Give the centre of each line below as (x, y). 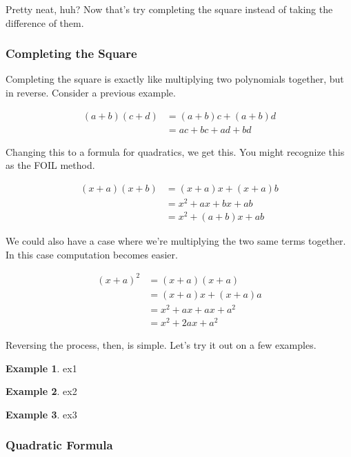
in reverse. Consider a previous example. (91, 92)
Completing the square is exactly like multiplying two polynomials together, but (175, 79)
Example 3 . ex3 (41, 414)
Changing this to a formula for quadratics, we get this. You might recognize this (175, 151)
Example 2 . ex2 (41, 391)
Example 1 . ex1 (41, 368)
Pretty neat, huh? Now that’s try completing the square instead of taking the (169, 9)
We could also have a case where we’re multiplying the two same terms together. (176, 241)
